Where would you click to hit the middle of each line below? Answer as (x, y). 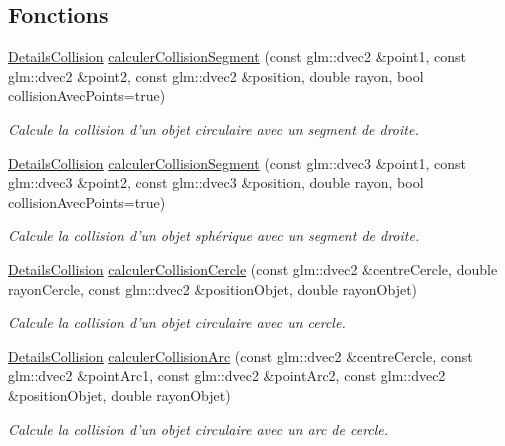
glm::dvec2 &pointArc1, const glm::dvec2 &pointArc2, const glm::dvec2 (227, 375)
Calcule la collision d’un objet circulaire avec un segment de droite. (213, 128)
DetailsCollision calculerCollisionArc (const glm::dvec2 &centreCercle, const (240, 355)
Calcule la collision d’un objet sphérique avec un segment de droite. (214, 235)
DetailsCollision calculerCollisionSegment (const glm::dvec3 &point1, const (237, 162)
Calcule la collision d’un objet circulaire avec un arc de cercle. (198, 428)
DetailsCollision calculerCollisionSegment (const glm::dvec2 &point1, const (237, 56)
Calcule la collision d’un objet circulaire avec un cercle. (177, 322)
